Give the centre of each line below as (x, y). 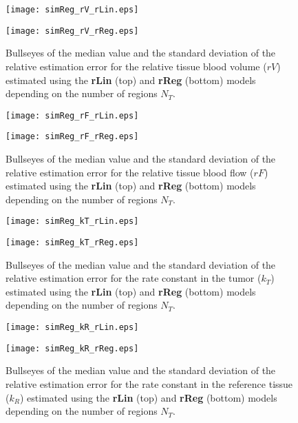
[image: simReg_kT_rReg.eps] (72, 243)
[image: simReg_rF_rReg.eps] (72, 137)
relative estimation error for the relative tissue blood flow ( (130, 172)
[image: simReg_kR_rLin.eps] (72, 328)
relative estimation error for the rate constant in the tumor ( (134, 278)
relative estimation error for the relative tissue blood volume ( (136, 66)
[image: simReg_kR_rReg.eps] (72, 348)
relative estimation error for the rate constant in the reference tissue (149, 383)
